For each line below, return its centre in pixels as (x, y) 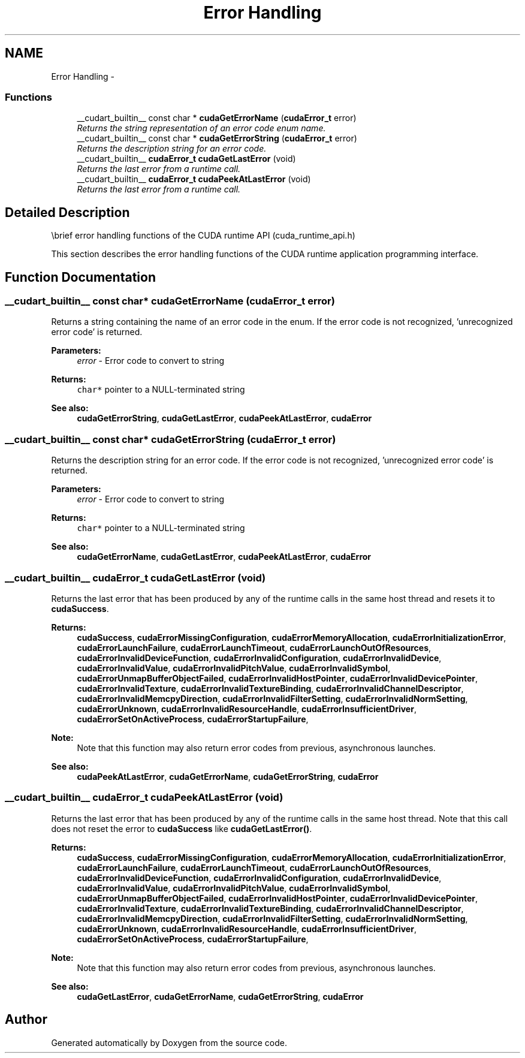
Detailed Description (67, 212)
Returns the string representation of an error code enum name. (201, 128)
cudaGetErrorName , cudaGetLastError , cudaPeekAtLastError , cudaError (224, 557)
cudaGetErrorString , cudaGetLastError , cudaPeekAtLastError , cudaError (224, 418)
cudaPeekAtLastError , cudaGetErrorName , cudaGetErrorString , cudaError (228, 776)
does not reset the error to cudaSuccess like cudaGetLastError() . (182, 828)
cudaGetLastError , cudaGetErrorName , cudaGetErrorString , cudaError (220, 996)
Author (26, 1020)
